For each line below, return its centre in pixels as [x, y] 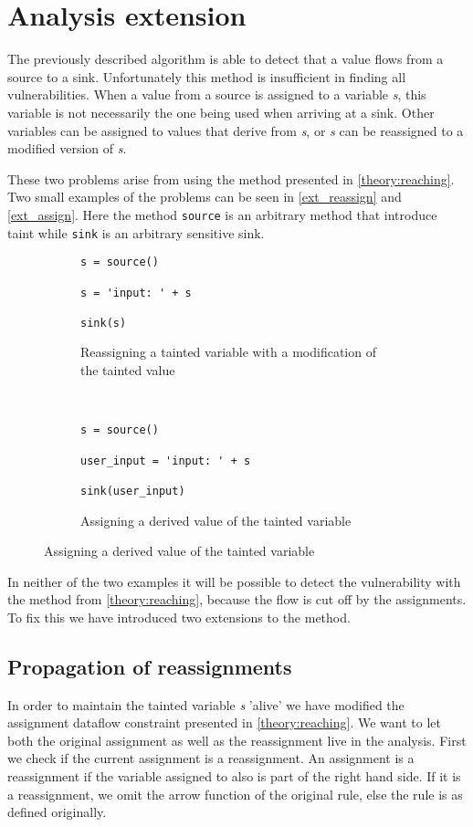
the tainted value [128, 370]
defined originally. [57, 812]
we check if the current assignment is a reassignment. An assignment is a [211, 758]
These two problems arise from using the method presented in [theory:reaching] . [231, 178]
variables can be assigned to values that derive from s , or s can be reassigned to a [236, 130]
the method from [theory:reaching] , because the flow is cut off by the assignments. [237, 599]
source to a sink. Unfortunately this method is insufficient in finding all [207, 76]
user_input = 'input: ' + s [166, 461]
